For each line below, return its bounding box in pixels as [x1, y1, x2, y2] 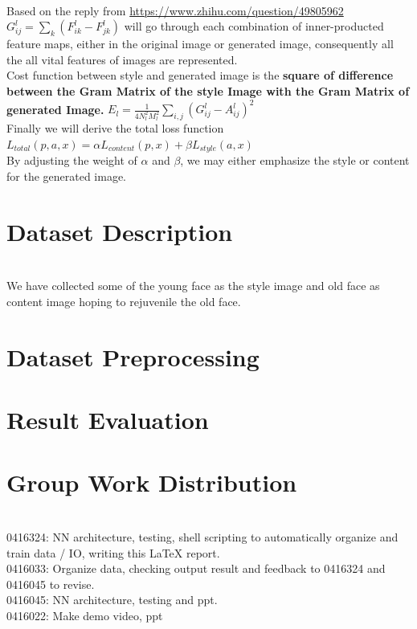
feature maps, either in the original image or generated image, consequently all [6, 35, 394, 52]
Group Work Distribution [6, 466, 297, 499]
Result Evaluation [6, 403, 209, 436]
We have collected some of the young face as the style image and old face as [6, 277, 380, 294]
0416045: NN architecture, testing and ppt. [6, 591, 218, 608]
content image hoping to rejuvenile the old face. [6, 292, 241, 309]
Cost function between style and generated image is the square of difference [6, 67, 394, 84]
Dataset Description [6, 214, 233, 247]
